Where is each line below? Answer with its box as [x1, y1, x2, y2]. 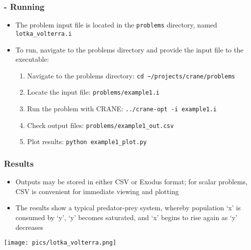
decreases [15, 222, 43, 232]
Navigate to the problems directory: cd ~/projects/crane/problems [27, 70, 235, 80]
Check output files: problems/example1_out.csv [27, 120, 174, 130]
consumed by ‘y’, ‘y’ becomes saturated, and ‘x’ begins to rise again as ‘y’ [15, 212, 238, 222]
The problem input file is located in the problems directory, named [15, 20, 217, 30]
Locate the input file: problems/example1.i [27, 87, 160, 97]
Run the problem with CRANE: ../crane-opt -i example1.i [27, 103, 217, 114]
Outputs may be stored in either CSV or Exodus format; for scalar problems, [15, 176, 248, 187]
